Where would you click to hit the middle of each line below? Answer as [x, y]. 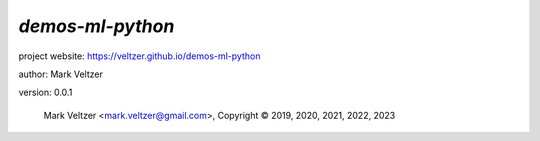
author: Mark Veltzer [61, 74]
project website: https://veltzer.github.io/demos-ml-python [139, 56]
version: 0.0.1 [45, 92]
